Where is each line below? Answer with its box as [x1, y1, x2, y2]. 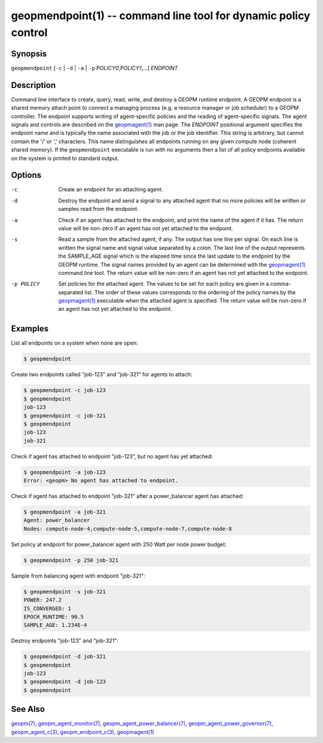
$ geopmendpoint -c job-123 [23, 387, 106, 394]
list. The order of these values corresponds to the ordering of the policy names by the [84, 288, 296, 296]
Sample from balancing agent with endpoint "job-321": [11, 572, 146, 579]
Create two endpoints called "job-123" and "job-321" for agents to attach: [11, 371, 193, 378]
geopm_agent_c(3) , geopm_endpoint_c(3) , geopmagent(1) [11, 728, 155, 735]
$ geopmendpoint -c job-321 [23, 412, 106, 419]
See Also [11, 704, 45, 714]
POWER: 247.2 [23, 597, 62, 603]
